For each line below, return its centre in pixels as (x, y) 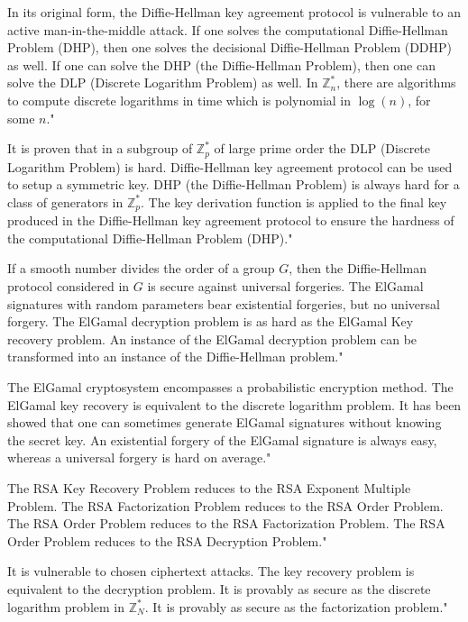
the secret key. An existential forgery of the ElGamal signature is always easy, (222, 439)
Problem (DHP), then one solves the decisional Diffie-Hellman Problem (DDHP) (230, 47)
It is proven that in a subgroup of (100, 148)
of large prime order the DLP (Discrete (322, 148)
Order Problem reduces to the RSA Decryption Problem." (167, 540)
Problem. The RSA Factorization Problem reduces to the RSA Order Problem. (225, 505)
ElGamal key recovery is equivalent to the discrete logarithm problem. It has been (234, 404)
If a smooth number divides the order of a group (141, 268)
